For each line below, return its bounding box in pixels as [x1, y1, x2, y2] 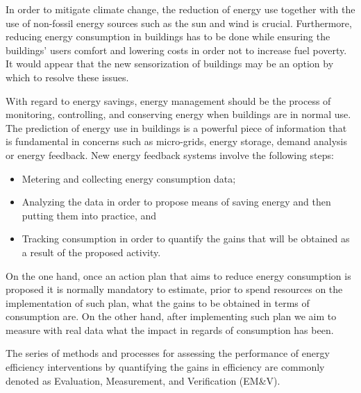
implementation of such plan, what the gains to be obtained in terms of [6, 295, 310, 310]
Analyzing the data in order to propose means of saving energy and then [22, 194, 331, 209]
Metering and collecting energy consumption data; [22, 171, 236, 185]
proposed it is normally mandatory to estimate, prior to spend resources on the [6, 282, 343, 296]
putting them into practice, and [22, 208, 157, 222]
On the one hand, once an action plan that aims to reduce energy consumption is [6, 268, 351, 283]
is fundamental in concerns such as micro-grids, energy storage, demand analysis [6, 134, 347, 149]
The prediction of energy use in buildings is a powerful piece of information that [6, 120, 347, 135]
